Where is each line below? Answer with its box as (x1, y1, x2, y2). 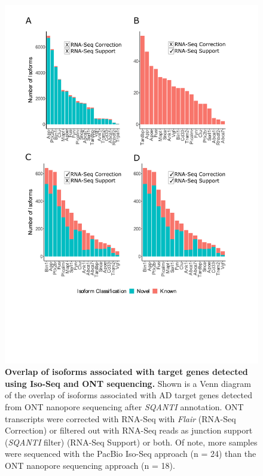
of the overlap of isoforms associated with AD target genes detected (5, 389, 253, 401)
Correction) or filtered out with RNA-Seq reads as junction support (5, 424, 253, 437)
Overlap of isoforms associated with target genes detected (5, 365, 248, 378)
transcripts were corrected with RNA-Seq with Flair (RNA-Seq (5, 412, 236, 425)
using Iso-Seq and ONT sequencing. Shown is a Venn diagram (5, 377, 251, 389)
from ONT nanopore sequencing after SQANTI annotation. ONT (5, 401, 244, 413)
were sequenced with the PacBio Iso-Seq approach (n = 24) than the (5, 447, 256, 460)
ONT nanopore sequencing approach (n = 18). (5, 459, 175, 472)
